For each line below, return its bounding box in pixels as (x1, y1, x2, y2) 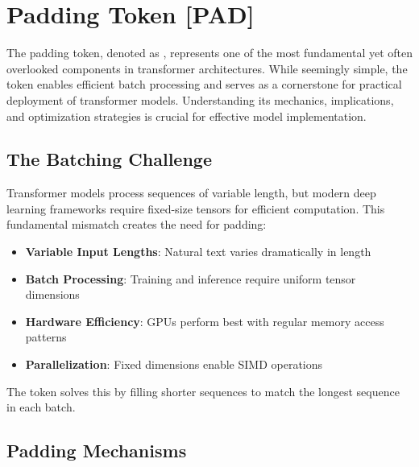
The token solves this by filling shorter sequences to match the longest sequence (6, 382, 400, 399)
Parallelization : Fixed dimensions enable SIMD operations (25, 356, 323, 373)
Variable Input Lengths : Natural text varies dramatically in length (25, 243, 371, 260)
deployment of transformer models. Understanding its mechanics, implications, (6, 91, 394, 108)
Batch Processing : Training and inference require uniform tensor (25, 270, 356, 287)
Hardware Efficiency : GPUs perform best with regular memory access (25, 312, 384, 329)
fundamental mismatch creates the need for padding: (6, 216, 267, 233)
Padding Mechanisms (6, 438, 187, 463)
